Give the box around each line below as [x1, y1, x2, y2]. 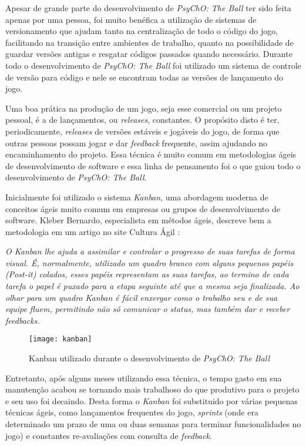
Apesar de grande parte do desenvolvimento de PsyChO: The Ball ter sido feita [5, 2, 291, 14]
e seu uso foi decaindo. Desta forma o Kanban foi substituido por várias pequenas [5, 394, 298, 407]
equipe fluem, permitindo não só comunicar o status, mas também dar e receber [5, 303, 290, 315]
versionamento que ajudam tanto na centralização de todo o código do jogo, [5, 25, 278, 37]
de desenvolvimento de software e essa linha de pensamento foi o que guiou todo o [5, 159, 301, 172]
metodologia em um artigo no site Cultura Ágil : [5, 225, 180, 237]
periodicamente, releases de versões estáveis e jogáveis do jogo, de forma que [5, 125, 280, 137]
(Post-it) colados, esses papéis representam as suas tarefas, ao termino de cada [5, 268, 289, 280]
